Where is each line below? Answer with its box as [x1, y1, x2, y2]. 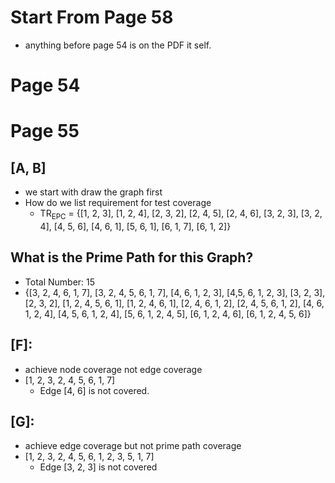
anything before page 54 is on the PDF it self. [24, 39, 212, 51]
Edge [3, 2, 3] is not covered [39, 461, 158, 473]
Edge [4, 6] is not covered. [39, 384, 150, 396]
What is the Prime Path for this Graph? [10, 249, 254, 266]
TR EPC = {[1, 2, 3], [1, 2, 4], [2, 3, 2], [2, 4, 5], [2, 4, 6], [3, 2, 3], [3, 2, [39, 207, 323, 221]
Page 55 [10, 120, 80, 143]
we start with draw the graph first [24, 186, 163, 198]
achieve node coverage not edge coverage [24, 363, 203, 375]
